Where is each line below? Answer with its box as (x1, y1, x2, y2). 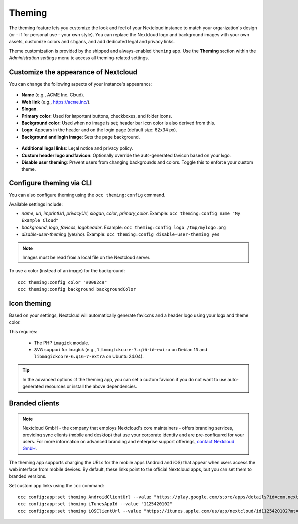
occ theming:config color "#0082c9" (18, 279, 107, 285)
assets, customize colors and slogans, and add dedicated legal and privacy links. (9, 39, 175, 45)
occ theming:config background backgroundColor (18, 286, 136, 292)
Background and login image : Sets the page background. (21, 134, 140, 140)
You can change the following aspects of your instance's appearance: (9, 81, 152, 87)
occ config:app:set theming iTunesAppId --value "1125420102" (18, 501, 173, 507)
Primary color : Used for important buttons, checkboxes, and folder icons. (21, 113, 172, 119)
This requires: (9, 328, 38, 334)
